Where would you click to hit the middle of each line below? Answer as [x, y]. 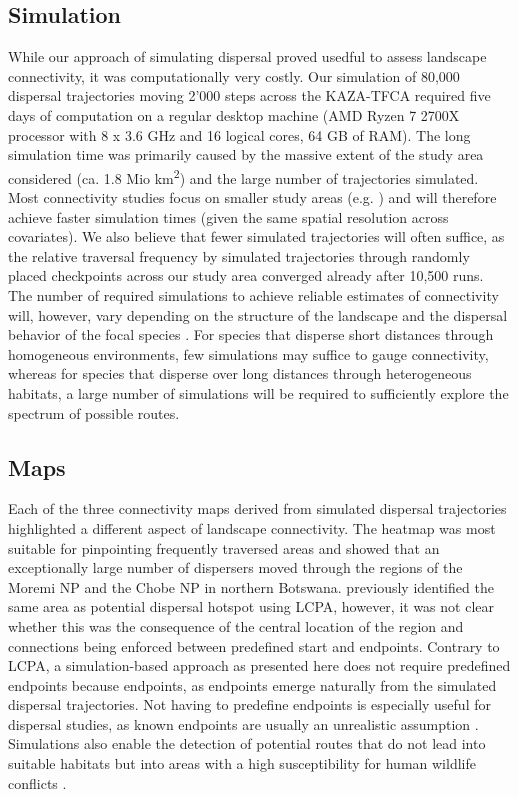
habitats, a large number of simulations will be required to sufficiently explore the [258, 392]
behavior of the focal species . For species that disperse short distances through [251, 334]
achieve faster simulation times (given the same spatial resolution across [228, 216]
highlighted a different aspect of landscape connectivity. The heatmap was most [252, 527]
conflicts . [37, 782]
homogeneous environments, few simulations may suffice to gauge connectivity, [248, 353]
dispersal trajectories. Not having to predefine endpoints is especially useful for [249, 704]
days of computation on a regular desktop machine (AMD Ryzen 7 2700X [234, 114]
